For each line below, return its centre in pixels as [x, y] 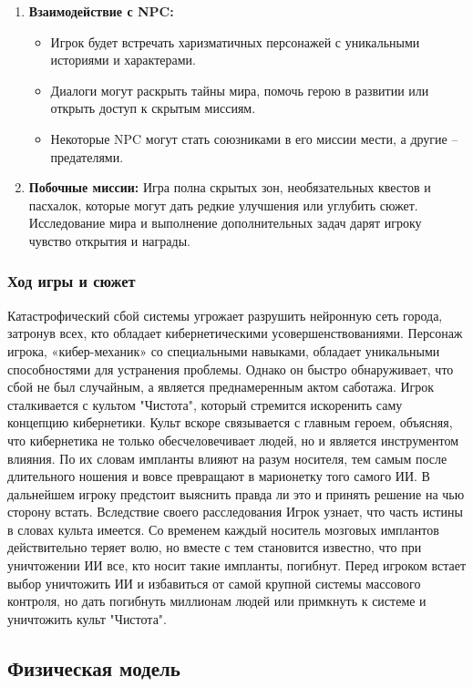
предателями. [87, 156]
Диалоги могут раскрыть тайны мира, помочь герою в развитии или [240, 90]
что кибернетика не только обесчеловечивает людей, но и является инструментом [233, 440]
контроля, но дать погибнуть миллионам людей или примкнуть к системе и [217, 601]
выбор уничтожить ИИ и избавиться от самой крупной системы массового [214, 583]
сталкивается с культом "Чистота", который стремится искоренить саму [205, 404]
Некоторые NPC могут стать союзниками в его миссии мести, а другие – [254, 138]
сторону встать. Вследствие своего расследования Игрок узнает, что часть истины [235, 512]
